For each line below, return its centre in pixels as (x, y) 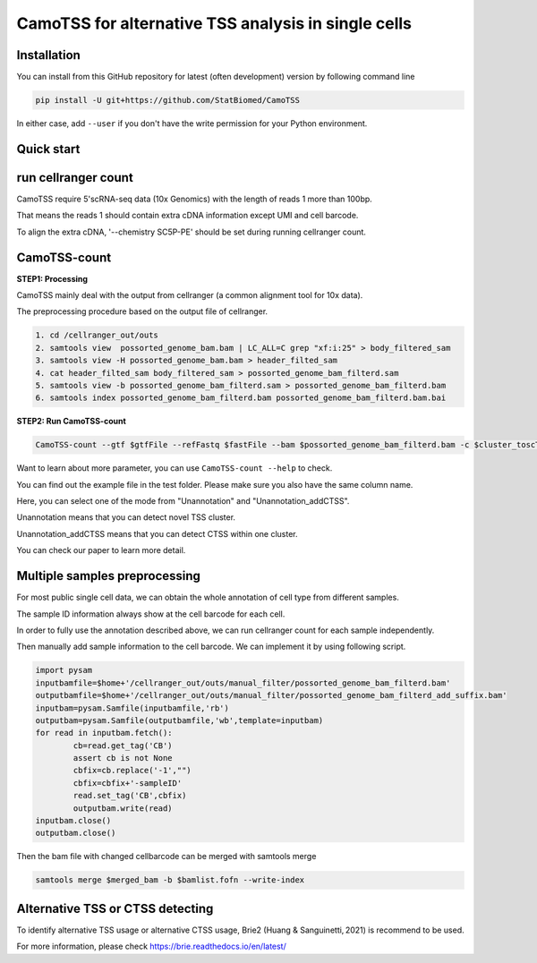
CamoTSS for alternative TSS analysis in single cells (214, 23)
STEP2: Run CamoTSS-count (72, 422)
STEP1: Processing (52, 278)
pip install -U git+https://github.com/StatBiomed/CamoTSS (167, 100)
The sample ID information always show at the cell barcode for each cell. (151, 614)
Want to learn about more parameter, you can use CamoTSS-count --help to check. (175, 468)
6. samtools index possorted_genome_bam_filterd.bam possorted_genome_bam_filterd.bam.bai (241, 398)
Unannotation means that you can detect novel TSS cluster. (126, 517)
